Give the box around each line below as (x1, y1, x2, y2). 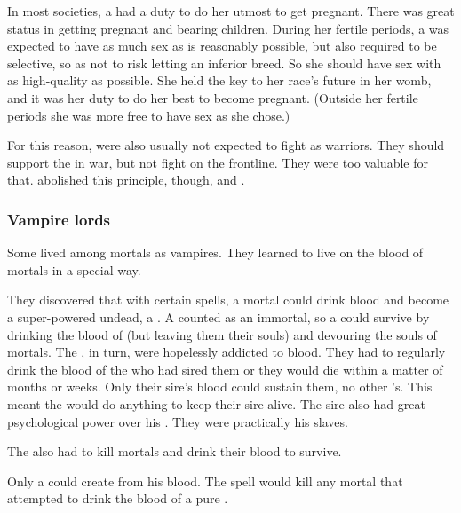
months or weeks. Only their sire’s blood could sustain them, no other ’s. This (7, 377, 433, 396)
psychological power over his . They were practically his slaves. (7, 412, 348, 430)
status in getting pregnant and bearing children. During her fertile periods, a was (7, 19, 449, 37)
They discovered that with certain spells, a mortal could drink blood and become (7, 290, 449, 309)
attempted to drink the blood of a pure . (7, 489, 228, 508)
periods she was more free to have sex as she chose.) (7, 106, 290, 124)
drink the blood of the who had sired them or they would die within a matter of (7, 359, 443, 378)
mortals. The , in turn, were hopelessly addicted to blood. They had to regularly (7, 343, 446, 361)
